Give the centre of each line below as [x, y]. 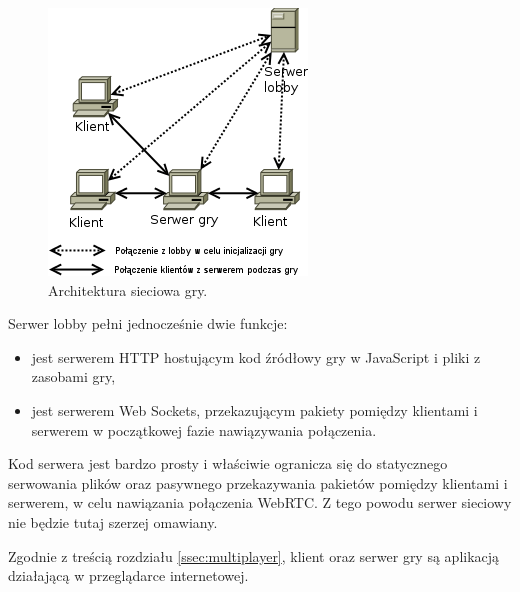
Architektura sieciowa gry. [128, 289]
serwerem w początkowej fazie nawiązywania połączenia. [204, 429]
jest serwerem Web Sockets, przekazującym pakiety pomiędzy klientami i [254, 409]
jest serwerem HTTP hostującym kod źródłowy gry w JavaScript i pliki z [256, 356]
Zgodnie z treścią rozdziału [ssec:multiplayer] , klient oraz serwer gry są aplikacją [254, 555]
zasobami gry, [73, 376]
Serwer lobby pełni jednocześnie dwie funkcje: [148, 323]
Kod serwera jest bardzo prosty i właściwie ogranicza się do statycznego [228, 463]
